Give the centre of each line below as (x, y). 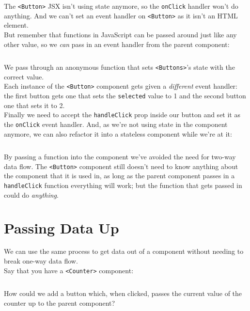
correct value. (24, 76)
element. (16, 25)
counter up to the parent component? (60, 303)
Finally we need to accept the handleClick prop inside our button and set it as (122, 115)
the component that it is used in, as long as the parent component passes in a (119, 176)
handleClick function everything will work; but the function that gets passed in (123, 185)
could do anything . (31, 194)
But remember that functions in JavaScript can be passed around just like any (120, 34)
